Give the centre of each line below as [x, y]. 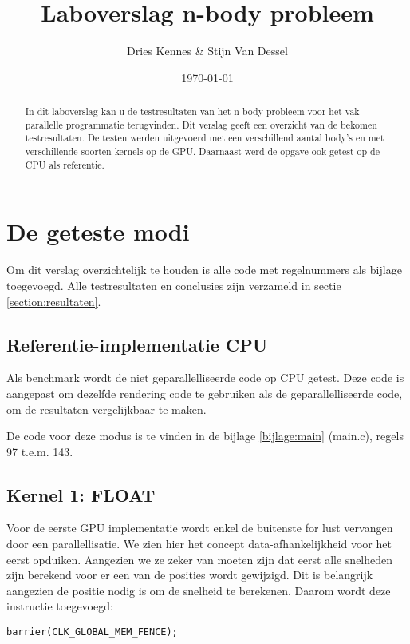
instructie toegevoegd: [60, 606]
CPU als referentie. [65, 164]
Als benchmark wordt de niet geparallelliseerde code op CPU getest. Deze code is [205, 378]
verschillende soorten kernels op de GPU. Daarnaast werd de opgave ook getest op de [202, 151]
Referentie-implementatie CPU [137, 344]
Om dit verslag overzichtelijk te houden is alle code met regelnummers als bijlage [204, 270]
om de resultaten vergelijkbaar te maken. [106, 409]
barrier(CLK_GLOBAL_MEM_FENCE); [92, 632]
